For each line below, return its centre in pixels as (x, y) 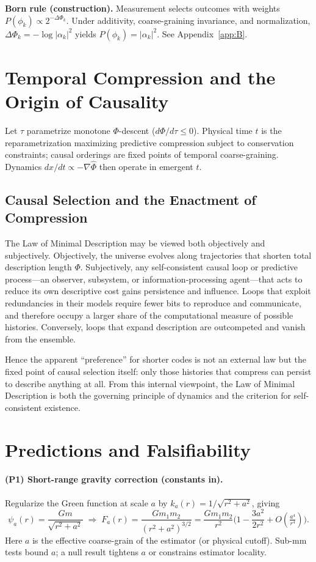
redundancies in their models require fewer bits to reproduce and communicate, (153, 303)
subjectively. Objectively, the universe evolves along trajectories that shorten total (158, 255)
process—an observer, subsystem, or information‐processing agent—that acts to (154, 279)
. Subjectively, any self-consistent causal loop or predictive (189, 267)
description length (38, 267)
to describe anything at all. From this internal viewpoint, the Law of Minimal (150, 383)
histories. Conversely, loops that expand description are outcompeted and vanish (155, 327)
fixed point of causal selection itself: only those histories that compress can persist (158, 372)
